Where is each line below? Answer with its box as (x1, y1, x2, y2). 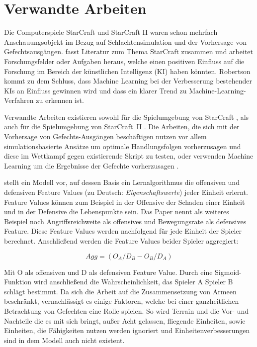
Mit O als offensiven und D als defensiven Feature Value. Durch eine (4, 266, 213, 277)
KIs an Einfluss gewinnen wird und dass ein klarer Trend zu (4, 85, 187, 95)
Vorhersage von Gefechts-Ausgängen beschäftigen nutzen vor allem (4, 131, 207, 142)
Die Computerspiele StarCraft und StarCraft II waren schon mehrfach (4, 27, 218, 37)
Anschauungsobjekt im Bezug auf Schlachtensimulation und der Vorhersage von (4, 36, 247, 47)
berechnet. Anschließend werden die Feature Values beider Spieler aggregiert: (4, 236, 239, 246)
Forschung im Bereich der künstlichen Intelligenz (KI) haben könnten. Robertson (4, 66, 251, 76)
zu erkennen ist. (36, 95, 84, 105)
